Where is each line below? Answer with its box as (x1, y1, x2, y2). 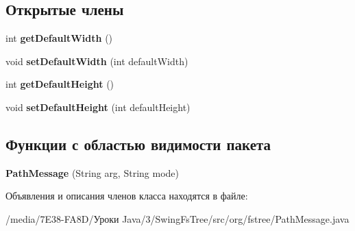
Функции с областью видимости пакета (5, 133, 271, 154)
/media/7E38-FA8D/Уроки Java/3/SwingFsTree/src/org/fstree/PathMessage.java (5, 211, 350, 226)
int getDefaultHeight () (5, 77, 114, 91)
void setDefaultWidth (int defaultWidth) (5, 53, 188, 68)
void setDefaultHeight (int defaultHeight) (5, 99, 191, 114)
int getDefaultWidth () (5, 31, 113, 45)
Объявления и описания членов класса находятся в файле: (5, 189, 248, 203)
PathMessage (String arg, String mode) (5, 165, 179, 180)
